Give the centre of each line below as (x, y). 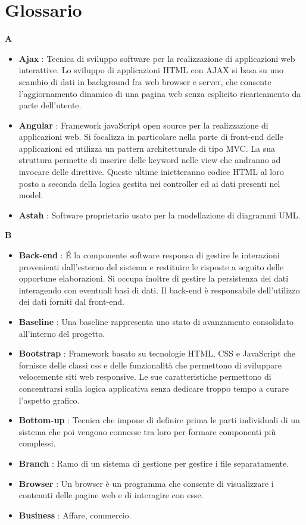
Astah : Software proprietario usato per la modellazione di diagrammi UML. (160, 215)
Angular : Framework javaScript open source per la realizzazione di (143, 125)
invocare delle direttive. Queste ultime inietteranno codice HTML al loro (151, 172)
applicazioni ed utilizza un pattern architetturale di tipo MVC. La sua (147, 148)
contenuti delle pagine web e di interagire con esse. (111, 495)
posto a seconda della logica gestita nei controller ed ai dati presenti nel (149, 183)
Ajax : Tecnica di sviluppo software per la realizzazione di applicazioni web (157, 58)
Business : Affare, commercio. (75, 515)
